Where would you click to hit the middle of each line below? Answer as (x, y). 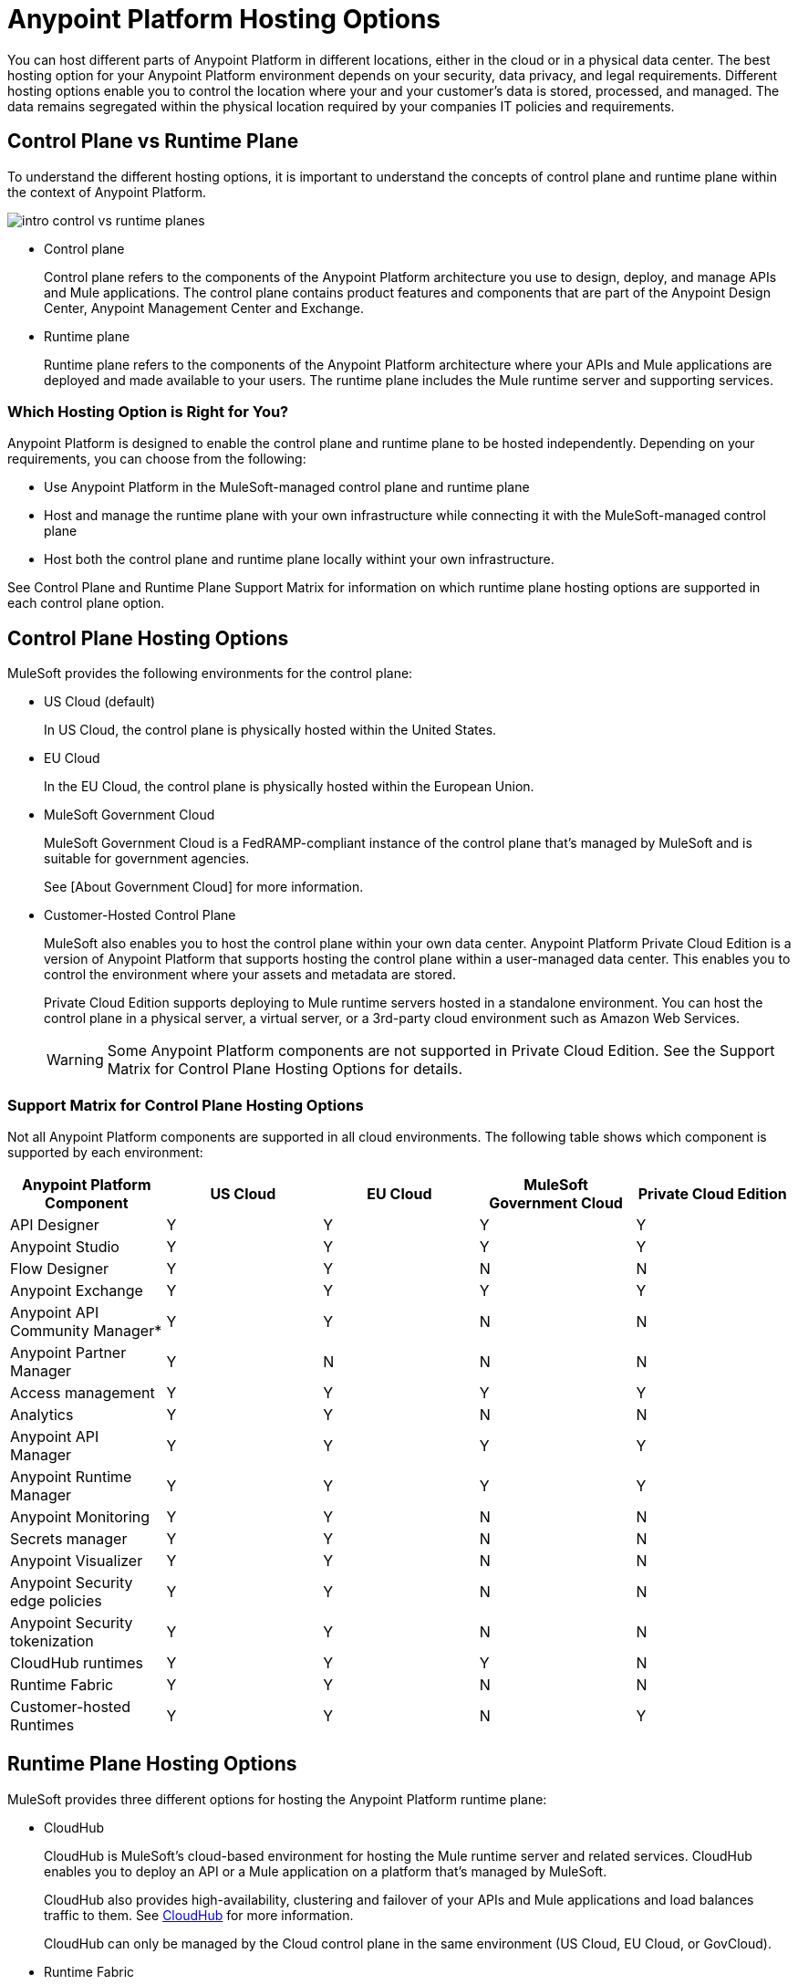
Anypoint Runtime (71, 1476)
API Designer (55, 1224)
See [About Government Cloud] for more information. (204, 887)
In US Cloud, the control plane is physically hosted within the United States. (270, 730)
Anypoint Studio (65, 1246)
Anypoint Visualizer (77, 1560)
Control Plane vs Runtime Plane (153, 141)
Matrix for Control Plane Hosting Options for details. (285, 1069)
